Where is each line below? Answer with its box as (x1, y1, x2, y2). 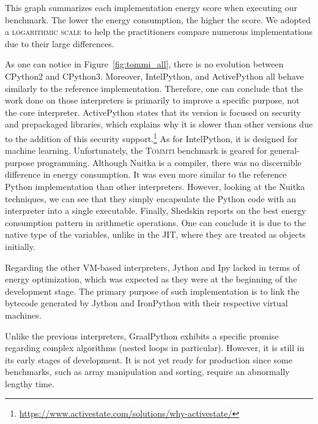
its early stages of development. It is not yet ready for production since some (5, 353, 292, 366)
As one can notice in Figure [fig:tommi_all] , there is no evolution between (5, 58, 284, 70)
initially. (5, 240, 35, 252)
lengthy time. (5, 377, 54, 390)
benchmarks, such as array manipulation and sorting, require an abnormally (5, 365, 290, 378)
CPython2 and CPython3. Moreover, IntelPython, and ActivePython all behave (5, 69, 304, 82)
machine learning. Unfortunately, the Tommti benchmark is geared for (5, 144, 267, 157)
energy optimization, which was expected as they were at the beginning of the (5, 273, 297, 286)
